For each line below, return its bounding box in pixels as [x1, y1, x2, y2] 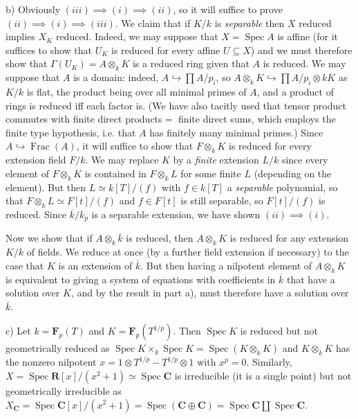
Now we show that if [6, 231, 93, 245]
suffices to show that [6, 42, 93, 57]
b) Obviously [6, 2, 61, 16]
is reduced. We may [263, 56, 346, 71]
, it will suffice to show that [76, 139, 194, 153]
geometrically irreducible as [6, 383, 122, 398]
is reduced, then [126, 231, 194, 245]
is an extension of [58, 258, 133, 272]
